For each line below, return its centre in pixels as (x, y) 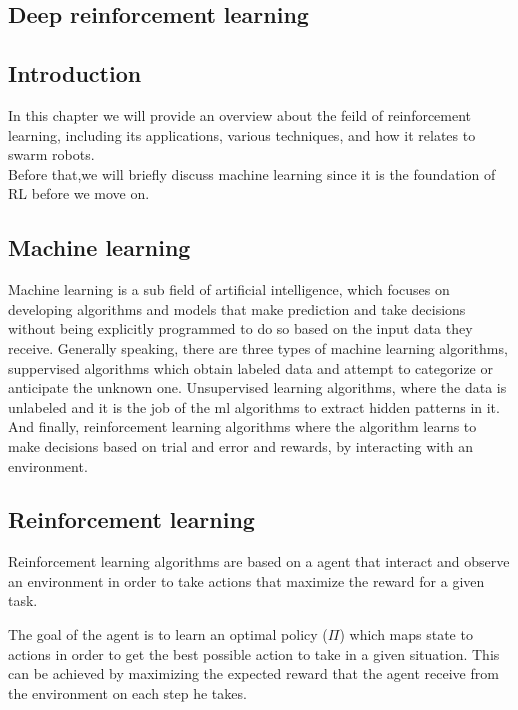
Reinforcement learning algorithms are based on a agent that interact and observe (259, 561)
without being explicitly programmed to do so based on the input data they (240, 328)
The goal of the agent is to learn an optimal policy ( (168, 634)
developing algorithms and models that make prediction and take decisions (237, 308)
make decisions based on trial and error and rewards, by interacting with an (240, 445)
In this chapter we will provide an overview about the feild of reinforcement (240, 114)
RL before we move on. (79, 193)
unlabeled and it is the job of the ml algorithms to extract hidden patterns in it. (254, 406)
